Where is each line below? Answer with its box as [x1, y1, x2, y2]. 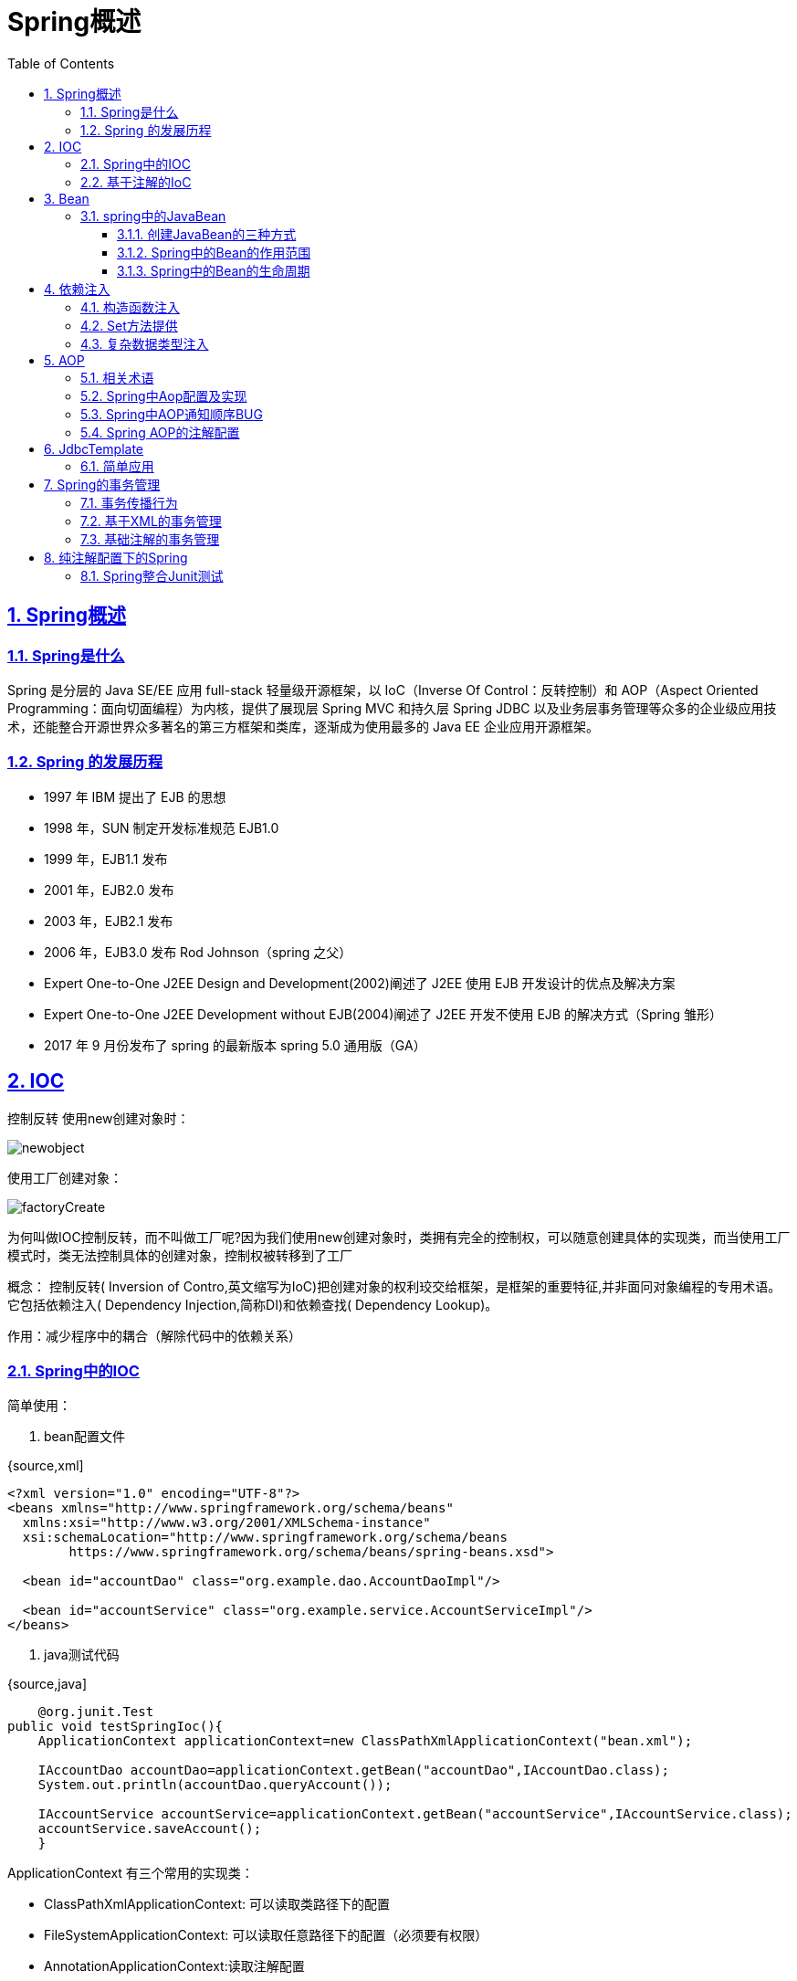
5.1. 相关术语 [80, 369, 154, 385]
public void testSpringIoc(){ [7, 1719, 224, 1734]
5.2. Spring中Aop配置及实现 [80, 387, 247, 404]
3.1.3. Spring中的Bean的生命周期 [117, 262, 310, 279]
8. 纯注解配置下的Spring [44, 549, 188, 565]
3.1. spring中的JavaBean [80, 207, 226, 224]
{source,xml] [7, 1458, 84, 1474]
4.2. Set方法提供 [80, 317, 178, 333]
